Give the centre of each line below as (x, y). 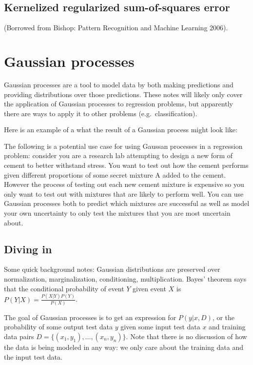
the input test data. (33, 356)
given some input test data (160, 327)
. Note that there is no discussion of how (186, 336)
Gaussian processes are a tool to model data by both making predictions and (119, 84)
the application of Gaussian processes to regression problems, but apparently (118, 104)
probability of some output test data (58, 327)
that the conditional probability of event (64, 288)
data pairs (19, 336)
